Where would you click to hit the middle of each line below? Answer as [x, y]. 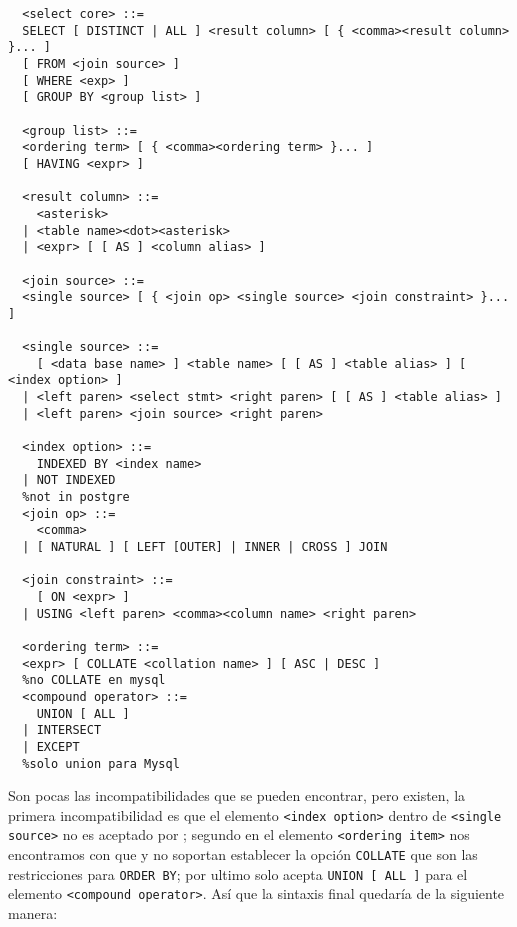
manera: [33, 913]
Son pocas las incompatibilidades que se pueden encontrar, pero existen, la [237, 795]
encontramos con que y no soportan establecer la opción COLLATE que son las [243, 854]
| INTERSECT [62, 730]
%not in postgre [76, 497]
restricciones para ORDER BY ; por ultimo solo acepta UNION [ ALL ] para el [238, 873]
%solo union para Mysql [101, 763]
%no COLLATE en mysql [94, 680]
